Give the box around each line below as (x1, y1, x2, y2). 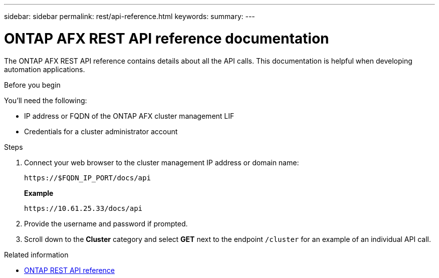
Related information (4, 250, 69, 259)
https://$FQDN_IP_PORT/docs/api (24, 173, 151, 182)
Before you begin (4, 80, 61, 89)
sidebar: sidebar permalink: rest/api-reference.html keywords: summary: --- (4, 12, 255, 21)
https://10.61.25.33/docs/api (24, 204, 143, 212)
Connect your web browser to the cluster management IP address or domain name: (24, 158, 299, 167)
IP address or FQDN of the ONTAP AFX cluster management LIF (24, 111, 235, 120)
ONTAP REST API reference (24, 265, 115, 274)
